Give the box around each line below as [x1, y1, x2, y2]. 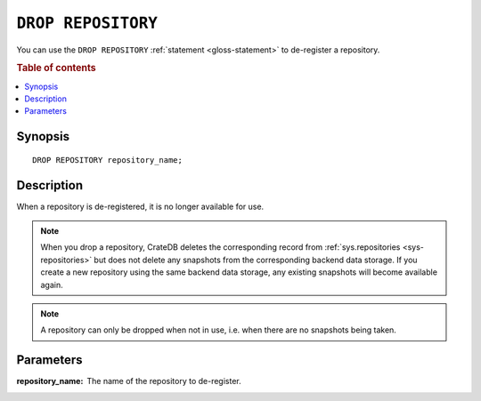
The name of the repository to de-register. [86, 376, 242, 387]
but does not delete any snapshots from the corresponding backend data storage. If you [94, 254, 418, 265]
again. [40, 279, 64, 290]
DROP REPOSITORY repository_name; [32, 155, 183, 164]
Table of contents [16, 62, 97, 75]
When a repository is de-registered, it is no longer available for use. [16, 201, 265, 212]
